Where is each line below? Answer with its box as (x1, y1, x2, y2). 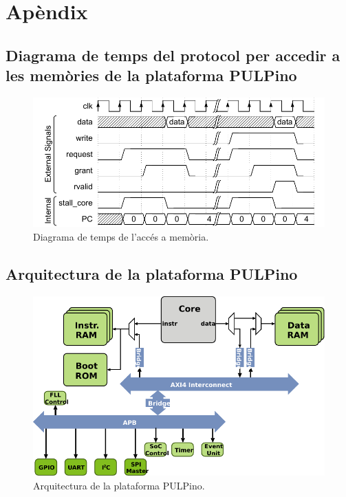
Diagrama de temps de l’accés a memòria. (33, 229, 209, 243)
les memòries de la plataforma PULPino (6, 65, 297, 86)
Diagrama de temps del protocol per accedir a (6, 44, 340, 65)
